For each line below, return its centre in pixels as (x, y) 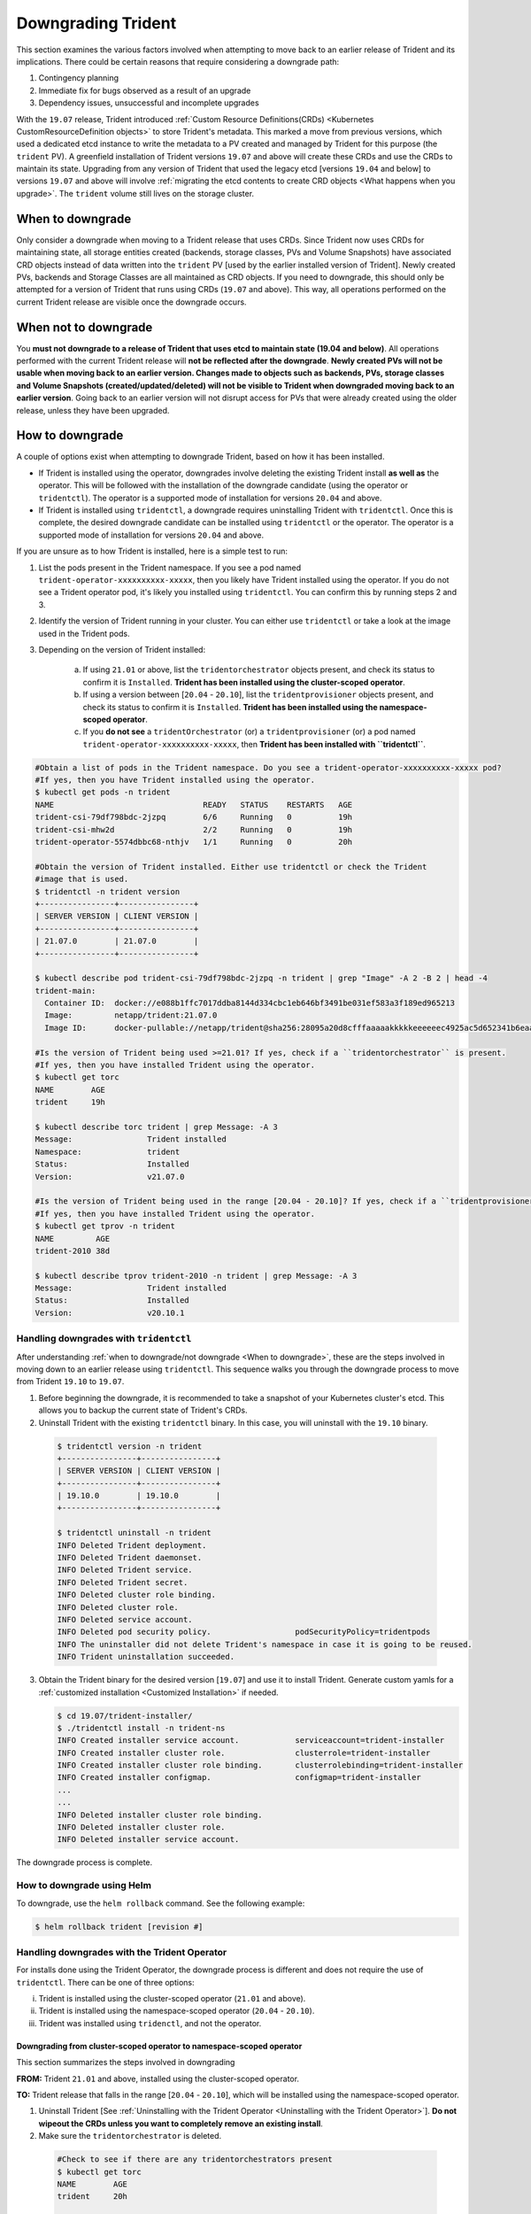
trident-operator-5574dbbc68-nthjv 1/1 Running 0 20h (194, 842)
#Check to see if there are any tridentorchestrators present (195, 2160)
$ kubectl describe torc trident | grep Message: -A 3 (156, 1126)
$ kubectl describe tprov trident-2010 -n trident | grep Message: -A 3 (196, 1276)
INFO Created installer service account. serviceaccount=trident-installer (251, 1741)
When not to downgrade (85, 327)
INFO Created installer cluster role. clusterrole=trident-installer (244, 1753)
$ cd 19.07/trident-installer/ (125, 1715)
